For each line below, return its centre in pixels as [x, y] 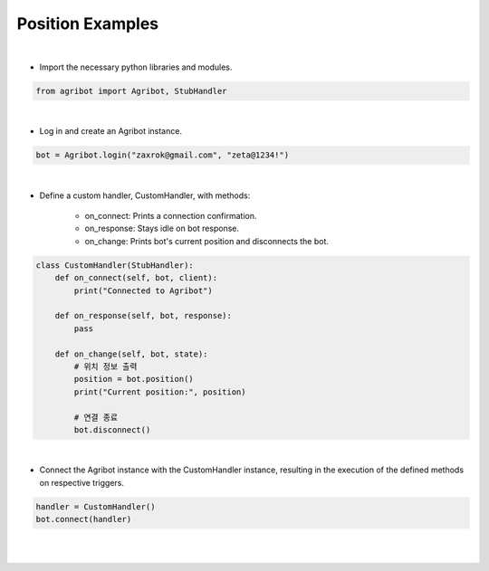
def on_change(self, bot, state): [131, 354]
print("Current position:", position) [160, 392]
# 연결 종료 [96, 417]
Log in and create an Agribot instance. [111, 131]
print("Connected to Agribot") [143, 290]
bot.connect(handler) [84, 519]
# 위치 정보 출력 [105, 366]
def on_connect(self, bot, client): [136, 278]
